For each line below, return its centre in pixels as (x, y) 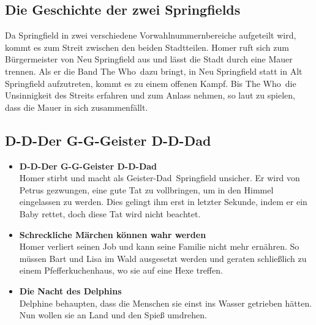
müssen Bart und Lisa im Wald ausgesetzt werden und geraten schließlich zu (163, 258)
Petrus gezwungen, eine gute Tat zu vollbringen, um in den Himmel (146, 189)
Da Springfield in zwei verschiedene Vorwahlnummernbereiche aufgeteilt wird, (151, 35)
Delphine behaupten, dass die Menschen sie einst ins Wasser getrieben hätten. (166, 303)
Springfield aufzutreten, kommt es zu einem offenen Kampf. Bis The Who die (151, 83)
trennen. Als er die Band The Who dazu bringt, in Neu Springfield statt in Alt (154, 71)
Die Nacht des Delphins (70, 290)
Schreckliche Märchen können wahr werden (113, 234)
